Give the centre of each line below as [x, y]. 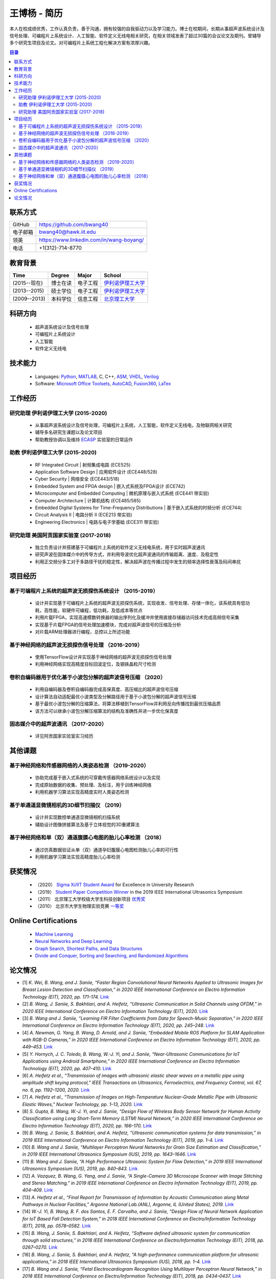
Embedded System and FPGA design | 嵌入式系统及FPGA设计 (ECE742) [110, 486]
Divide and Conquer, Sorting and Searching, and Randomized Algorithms [112, 956]
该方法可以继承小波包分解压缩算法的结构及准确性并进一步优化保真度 [107, 711]
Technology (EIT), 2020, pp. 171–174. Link [66, 997]
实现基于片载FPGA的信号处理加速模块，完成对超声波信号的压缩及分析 [108, 625]
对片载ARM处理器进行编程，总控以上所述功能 [83, 632]
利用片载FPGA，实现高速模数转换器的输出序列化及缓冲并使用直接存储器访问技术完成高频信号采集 [137, 618]
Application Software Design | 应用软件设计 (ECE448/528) [96, 472]
